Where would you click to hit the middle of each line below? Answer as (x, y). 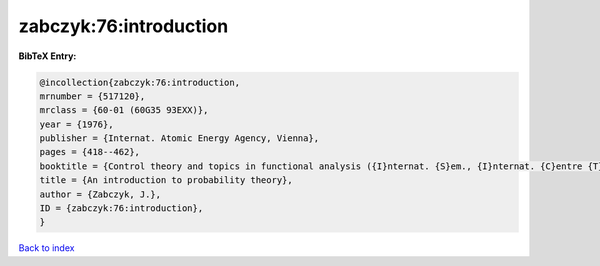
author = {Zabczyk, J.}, (100, 194)
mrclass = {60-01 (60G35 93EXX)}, (124, 110)
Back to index (46, 248)
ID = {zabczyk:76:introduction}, (121, 208)
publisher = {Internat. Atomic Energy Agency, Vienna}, (179, 138)
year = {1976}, (76, 124)
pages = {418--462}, (89, 152)
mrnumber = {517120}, (92, 96)
